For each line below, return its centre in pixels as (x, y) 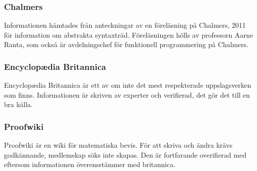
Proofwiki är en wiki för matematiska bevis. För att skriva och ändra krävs (118, 145)
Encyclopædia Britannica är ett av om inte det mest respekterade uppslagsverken (128, 85)
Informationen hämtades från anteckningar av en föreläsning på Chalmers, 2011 (125, 25)
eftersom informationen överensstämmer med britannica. (90, 164)
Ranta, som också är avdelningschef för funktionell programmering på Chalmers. (126, 44)
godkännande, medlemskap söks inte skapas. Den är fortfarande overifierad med (125, 154)
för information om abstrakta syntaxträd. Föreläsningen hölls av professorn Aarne (129, 34)
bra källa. (19, 104)
